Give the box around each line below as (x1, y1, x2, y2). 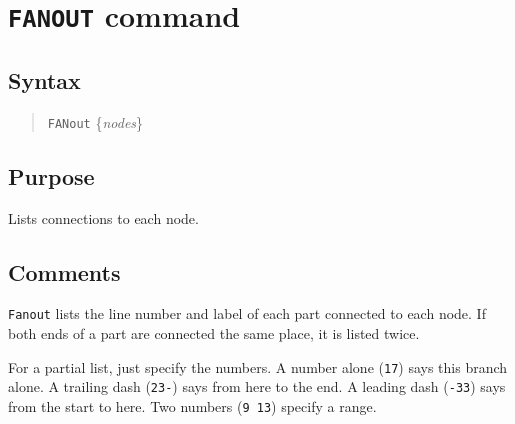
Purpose (8, 160, 95, 191)
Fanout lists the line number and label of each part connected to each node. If (8, 303, 486, 324)
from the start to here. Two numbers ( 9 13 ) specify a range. (8, 395, 377, 416)
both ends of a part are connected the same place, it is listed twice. (8, 323, 420, 344)
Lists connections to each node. (8, 207, 199, 228)
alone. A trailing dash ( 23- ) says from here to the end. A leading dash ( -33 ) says (8, 376, 506, 397)
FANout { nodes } (47, 111, 144, 132)
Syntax (8, 64, 81, 95)
